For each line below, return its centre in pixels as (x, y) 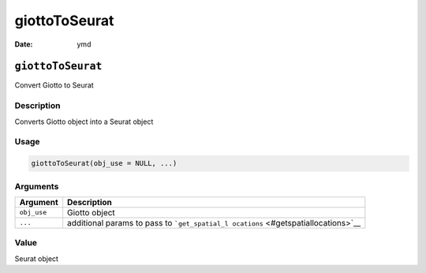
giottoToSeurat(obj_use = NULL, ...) (104, 163)
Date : (24, 44)
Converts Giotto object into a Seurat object (84, 122)
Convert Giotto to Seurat (54, 85)
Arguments (37, 186)
